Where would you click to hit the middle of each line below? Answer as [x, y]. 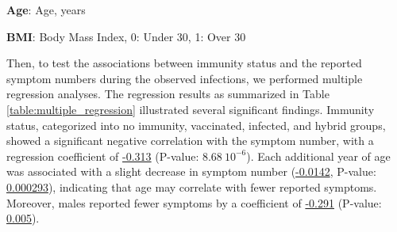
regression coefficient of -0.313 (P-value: [103, 156]
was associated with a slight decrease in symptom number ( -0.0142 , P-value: [191, 171]
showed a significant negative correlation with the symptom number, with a [190, 141]
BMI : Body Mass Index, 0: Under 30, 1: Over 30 [126, 36]
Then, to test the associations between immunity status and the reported [184, 63]
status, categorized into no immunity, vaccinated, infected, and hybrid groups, [196, 125]
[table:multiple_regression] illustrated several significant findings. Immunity [191, 109]
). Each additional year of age [318, 156]
